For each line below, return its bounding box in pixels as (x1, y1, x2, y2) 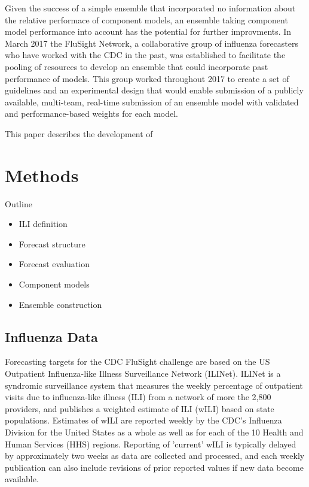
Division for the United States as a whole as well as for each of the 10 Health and (5, 425, 304, 438)
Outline (5, 197, 32, 210)
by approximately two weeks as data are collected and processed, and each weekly (5, 449, 305, 462)
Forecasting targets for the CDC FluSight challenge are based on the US (5, 355, 270, 368)
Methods (5, 162, 79, 187)
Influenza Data (5, 327, 98, 346)
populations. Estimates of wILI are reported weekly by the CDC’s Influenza (5, 414, 282, 426)
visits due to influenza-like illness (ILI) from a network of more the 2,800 (5, 391, 271, 403)
